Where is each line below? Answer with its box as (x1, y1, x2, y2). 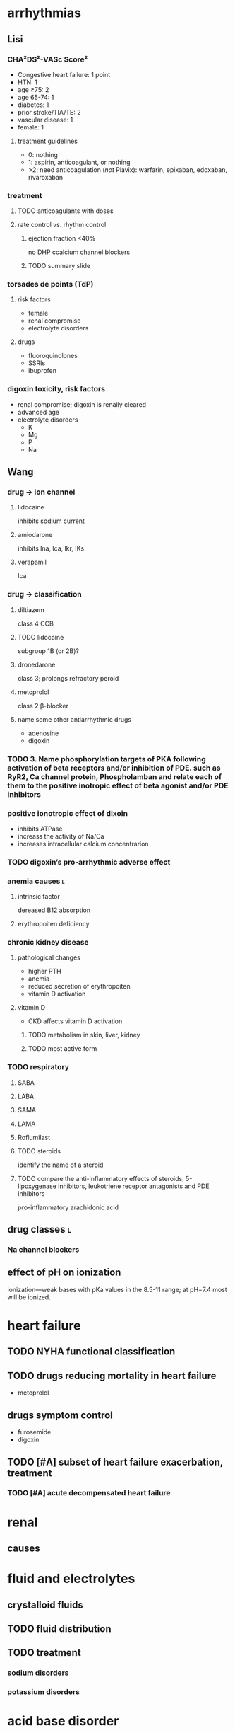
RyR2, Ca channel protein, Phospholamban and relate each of (7, 771, 222, 781)
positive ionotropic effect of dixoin (7, 808, 128, 818)
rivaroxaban (28, 173, 64, 181)
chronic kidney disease (7, 938, 90, 948)
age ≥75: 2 (17, 85, 49, 93)
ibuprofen (28, 367, 57, 375)
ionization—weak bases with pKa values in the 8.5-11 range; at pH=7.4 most (7, 1285, 227, 1294)
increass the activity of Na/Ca (17, 831, 104, 840)
